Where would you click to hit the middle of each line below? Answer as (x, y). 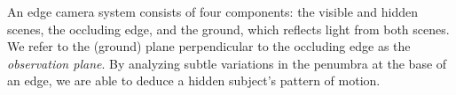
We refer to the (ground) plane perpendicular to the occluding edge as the (209, 46)
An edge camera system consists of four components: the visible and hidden (212, 11)
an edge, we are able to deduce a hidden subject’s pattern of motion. (194, 80)
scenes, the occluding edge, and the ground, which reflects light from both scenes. (228, 29)
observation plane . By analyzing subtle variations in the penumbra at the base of (227, 63)
